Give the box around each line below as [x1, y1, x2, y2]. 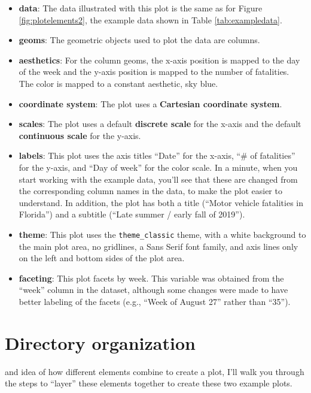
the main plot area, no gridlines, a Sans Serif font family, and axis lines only [19, 240, 298, 252]
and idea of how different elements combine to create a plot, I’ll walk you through [5, 365, 304, 377]
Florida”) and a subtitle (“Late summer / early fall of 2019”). [19, 208, 245, 220]
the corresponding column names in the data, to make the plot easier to [19, 185, 282, 197]
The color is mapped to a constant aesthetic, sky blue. [19, 77, 218, 89]
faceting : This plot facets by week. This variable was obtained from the [19, 271, 284, 284]
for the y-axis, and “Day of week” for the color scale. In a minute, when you [19, 161, 298, 173]
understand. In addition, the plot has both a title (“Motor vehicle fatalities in [19, 196, 303, 208]
